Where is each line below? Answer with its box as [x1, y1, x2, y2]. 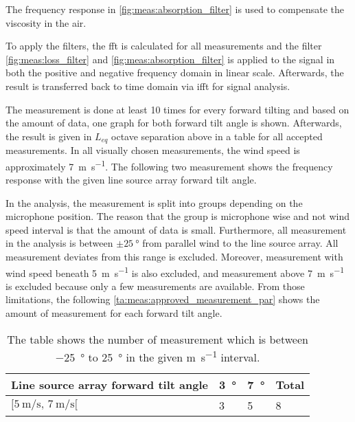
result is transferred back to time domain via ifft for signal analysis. [5, 78, 290, 93]
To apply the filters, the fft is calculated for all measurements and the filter [5, 38, 322, 53]
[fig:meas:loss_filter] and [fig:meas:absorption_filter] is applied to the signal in [5, 52, 335, 66]
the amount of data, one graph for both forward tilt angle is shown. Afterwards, [5, 115, 342, 130]
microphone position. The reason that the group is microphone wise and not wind [5, 209, 350, 223]
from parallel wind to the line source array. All [142, 236, 339, 250]
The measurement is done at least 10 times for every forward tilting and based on [5, 102, 350, 116]
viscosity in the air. [5, 15, 87, 30]
